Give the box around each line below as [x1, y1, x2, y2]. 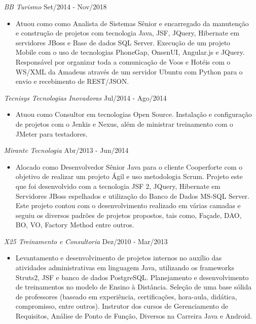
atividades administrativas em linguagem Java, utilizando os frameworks [15, 262, 234, 273]
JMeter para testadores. [15, 128, 88, 139]
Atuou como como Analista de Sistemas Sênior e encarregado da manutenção [15, 18, 249, 28]
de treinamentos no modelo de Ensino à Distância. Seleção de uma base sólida [15, 282, 252, 292]
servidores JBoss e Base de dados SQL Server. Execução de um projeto [15, 37, 230, 47]
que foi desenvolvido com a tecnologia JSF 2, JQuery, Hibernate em [15, 180, 220, 191]
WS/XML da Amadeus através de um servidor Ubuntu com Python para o [15, 66, 243, 76]
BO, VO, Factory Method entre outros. [15, 219, 134, 230]
